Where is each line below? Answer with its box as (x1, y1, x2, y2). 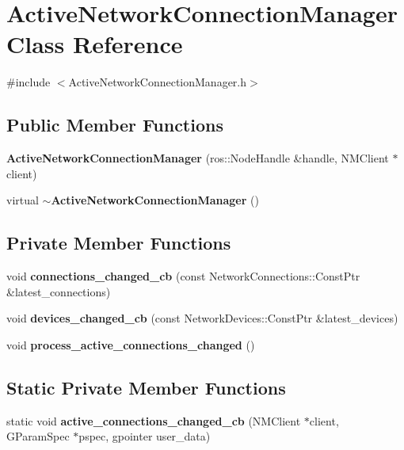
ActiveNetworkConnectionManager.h (68, 74, 247, 90)
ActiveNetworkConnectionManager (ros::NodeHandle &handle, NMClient (6, 150, 389, 166)
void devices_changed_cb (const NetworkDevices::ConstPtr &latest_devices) (6, 310, 398, 326)
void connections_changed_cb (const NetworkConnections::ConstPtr (6, 268, 360, 284)
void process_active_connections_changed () (6, 336, 255, 353)
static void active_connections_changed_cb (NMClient (6, 412, 301, 429)
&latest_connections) (6, 283, 111, 299)
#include (6, 74, 51, 90)
